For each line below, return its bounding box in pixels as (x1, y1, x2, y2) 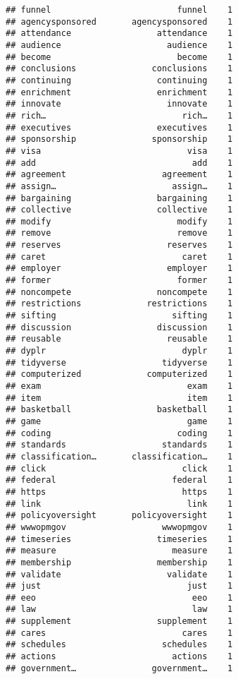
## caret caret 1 (6, 251, 233, 262)
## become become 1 (6, 52, 233, 62)
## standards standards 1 (6, 440, 233, 450)
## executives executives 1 (6, 122, 233, 133)
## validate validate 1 (6, 569, 233, 579)
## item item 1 (6, 392, 233, 403)
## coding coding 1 (6, 428, 233, 438)
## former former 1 (6, 275, 233, 286)
